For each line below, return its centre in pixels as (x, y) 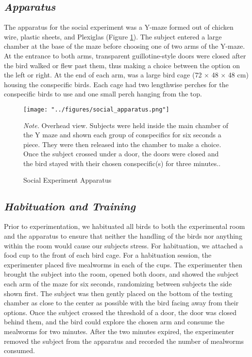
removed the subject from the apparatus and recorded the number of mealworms (124, 341)
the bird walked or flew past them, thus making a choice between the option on (122, 65)
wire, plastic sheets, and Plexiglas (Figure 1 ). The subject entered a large (113, 36)
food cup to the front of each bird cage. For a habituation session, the (108, 255)
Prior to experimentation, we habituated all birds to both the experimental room (125, 226)
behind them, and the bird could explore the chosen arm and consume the (114, 322)
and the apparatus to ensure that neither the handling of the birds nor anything (123, 235)
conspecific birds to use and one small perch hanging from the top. (103, 94)
